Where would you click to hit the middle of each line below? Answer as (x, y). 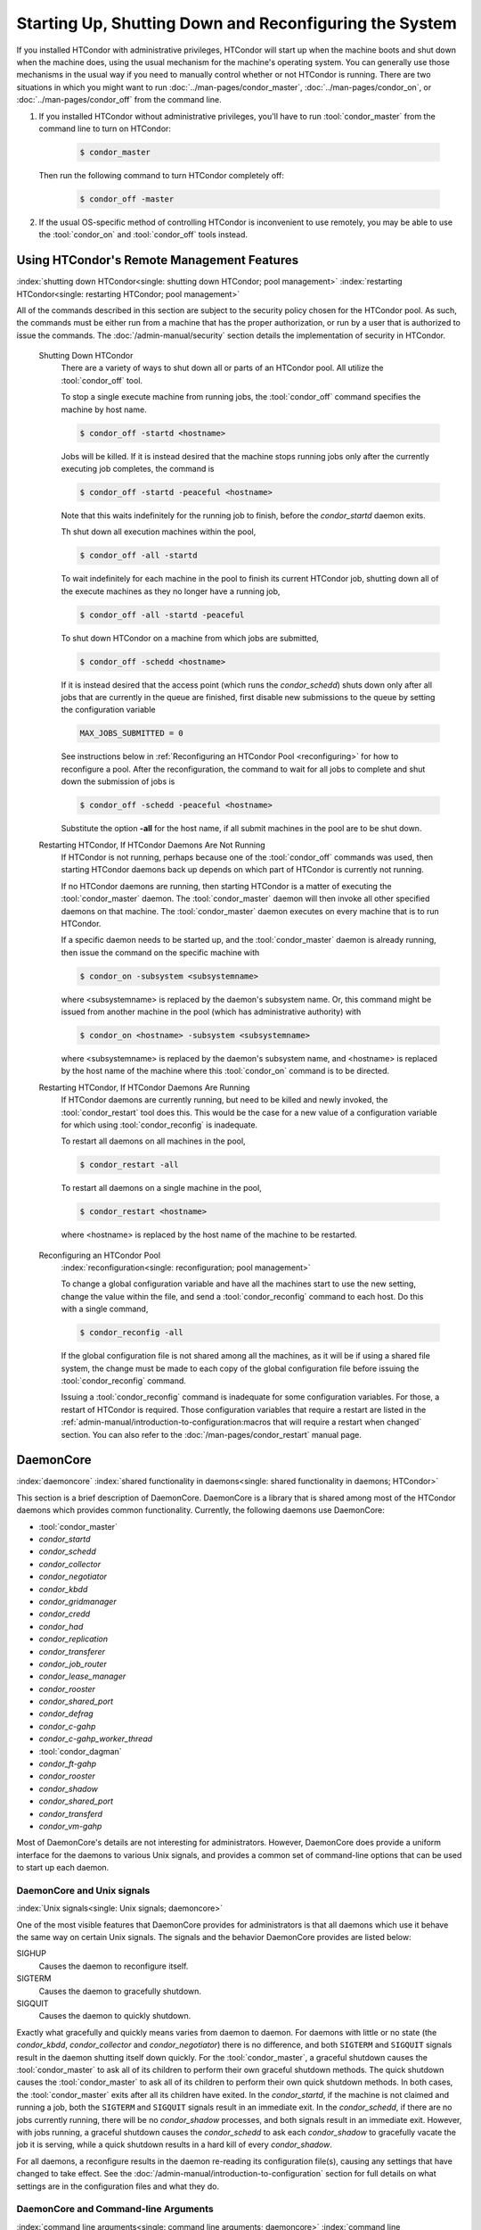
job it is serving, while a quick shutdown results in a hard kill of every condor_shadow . (175, 2144)
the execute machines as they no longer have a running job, (171, 591)
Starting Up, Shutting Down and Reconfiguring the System (237, 23)
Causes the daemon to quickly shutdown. (115, 2016)
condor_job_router (73, 1664)
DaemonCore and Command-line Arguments (115, 2209)
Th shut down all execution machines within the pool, (159, 532)
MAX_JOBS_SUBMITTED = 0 (132, 733)
